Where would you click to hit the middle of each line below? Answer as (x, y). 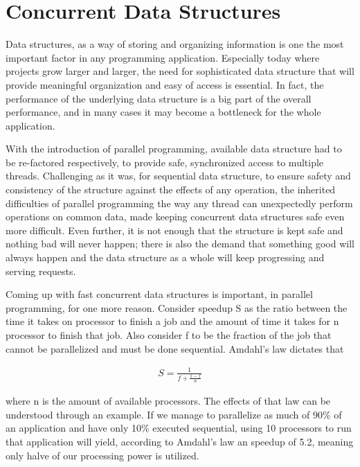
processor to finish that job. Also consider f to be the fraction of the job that (169, 335)
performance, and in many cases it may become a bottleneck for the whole (163, 112)
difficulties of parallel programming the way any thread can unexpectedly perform (179, 203)
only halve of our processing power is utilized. (102, 455)
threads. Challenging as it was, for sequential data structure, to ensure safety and (178, 176)
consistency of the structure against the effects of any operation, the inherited (171, 190)
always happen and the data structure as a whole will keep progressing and (165, 257)
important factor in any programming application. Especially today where (163, 57)
